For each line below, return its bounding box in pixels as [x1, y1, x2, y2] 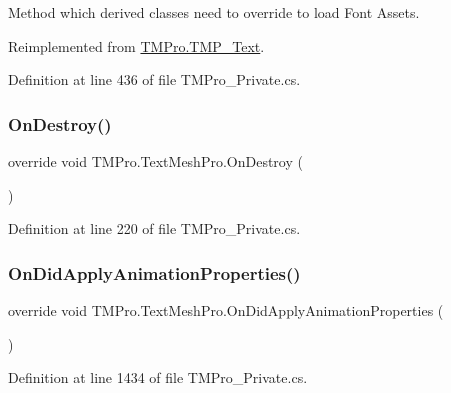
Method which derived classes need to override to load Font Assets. [8, 2, 420, 22]
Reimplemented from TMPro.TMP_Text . [8, 35, 265, 56]
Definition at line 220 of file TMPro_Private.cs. [8, 218, 301, 239]
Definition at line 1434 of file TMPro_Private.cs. [8, 367, 308, 388]
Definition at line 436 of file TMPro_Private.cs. [8, 69, 301, 90]
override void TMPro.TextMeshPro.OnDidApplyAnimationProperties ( [8, 300, 444, 320]
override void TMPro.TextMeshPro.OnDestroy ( [8, 151, 303, 171]
